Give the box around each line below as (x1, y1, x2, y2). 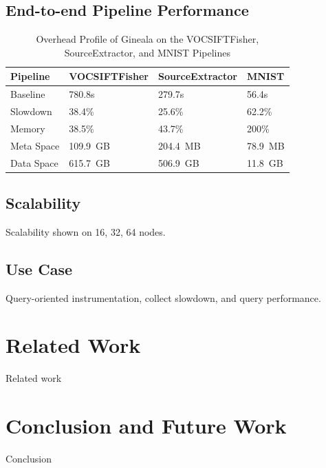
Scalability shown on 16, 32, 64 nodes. (6, 224, 166, 238)
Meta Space (10, 138, 60, 152)
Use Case (6, 258, 73, 279)
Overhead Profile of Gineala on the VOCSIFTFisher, (36, 32, 259, 46)
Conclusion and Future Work (6, 411, 287, 440)
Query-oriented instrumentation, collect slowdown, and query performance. (6, 290, 321, 305)
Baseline (10, 87, 45, 101)
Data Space (10, 155, 58, 170)
